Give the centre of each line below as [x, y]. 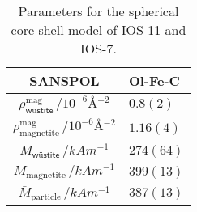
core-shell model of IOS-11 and [98, 30]
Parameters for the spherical [98, 11]
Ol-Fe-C [154, 81]
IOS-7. [98, 48]
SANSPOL [64, 81]
